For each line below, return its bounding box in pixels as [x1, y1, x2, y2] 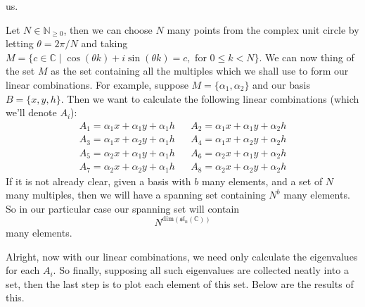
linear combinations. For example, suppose [6, 77, 188, 92]
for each [6, 263, 40, 277]
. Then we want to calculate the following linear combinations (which [60, 91, 359, 106]
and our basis [252, 77, 310, 92]
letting [6, 36, 34, 51]
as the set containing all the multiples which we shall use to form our [51, 63, 349, 78]
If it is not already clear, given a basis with [6, 173, 191, 188]
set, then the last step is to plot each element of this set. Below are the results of [6, 276, 354, 291]
